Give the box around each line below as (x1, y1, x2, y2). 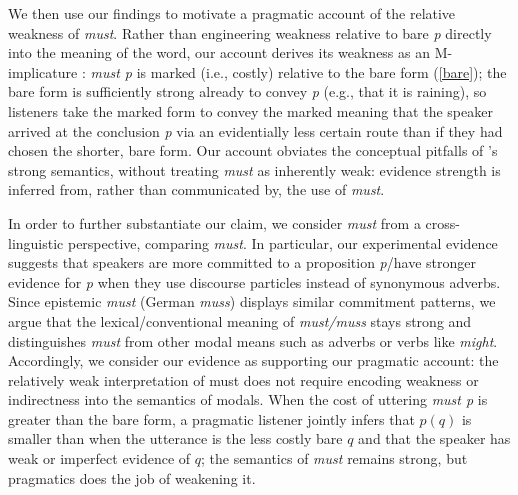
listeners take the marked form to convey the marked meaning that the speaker (8, 100, 493, 121)
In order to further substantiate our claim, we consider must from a (8, 212, 421, 233)
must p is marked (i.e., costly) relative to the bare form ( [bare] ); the (90, 61, 507, 82)
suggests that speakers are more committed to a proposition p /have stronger (8, 252, 476, 273)
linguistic (8, 232, 64, 253)
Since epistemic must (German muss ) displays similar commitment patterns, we (8, 291, 496, 312)
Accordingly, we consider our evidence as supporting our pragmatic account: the (8, 350, 499, 371)
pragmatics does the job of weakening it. (8, 467, 256, 488)
